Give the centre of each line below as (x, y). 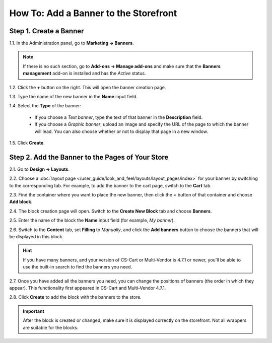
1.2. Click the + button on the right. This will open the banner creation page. (88, 87)
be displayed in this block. (37, 236)
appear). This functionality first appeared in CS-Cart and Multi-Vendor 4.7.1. (88, 288)
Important (34, 311)
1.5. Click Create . (27, 143)
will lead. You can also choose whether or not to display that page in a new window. (121, 131)
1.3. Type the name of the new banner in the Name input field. (74, 97)
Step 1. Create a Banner (47, 31)
